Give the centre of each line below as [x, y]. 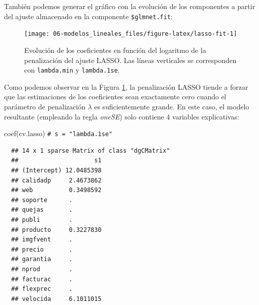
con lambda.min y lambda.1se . [72, 70]
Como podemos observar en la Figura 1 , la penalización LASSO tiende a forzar [126, 86]
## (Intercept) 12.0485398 [56, 170]
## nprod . [42, 269]
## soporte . [42, 200]
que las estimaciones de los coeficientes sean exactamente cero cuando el [115, 97]
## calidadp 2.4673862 [56, 180]
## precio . [42, 249]
